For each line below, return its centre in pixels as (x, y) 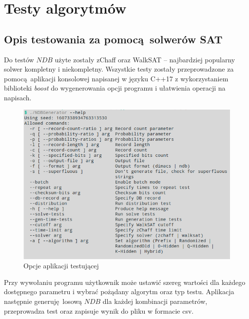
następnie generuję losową (43, 301)
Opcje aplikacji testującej (61, 266)
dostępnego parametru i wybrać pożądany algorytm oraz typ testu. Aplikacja (119, 291)
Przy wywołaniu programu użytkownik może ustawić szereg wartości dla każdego (125, 282)
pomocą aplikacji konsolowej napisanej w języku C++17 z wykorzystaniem (116, 78)
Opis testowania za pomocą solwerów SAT (113, 39)
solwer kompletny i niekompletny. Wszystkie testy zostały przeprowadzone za (119, 69)
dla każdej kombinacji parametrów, (155, 301)
